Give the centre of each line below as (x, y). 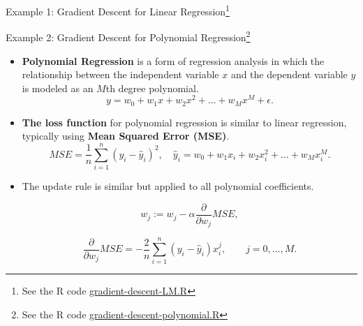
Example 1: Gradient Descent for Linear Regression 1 (118, 10)
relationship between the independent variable (120, 74)
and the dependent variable (289, 74)
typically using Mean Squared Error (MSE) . (126, 136)
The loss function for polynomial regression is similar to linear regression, (184, 122)
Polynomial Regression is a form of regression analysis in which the (173, 60)
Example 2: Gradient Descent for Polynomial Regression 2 (128, 36)
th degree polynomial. (152, 88)
